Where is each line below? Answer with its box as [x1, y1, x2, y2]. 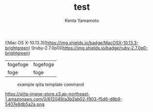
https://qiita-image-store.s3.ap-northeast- [5, 91, 90, 96]
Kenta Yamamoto [65, 18, 99, 23]
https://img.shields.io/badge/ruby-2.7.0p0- [62, 45, 149, 51]
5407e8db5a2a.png [5, 101, 45, 107]
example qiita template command [17, 81, 84, 87]
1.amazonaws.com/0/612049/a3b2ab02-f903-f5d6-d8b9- [5, 96, 123, 102]
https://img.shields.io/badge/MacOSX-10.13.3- [46, 39, 139, 45]
